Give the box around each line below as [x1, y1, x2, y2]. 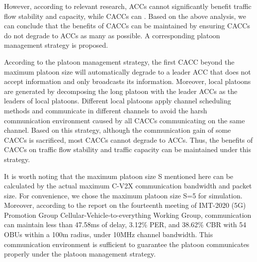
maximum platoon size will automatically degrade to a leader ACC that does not [4, 66, 251, 77]
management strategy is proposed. [4, 40, 108, 50]
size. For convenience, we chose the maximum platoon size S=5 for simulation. [4, 190, 243, 200]
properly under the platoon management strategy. [4, 249, 156, 259]
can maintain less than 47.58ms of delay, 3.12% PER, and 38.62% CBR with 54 [4, 219, 247, 230]
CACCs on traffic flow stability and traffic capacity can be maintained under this [4, 144, 251, 155]
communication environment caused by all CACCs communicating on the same [4, 115, 245, 125]
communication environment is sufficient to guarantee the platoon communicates [4, 239, 250, 249]
